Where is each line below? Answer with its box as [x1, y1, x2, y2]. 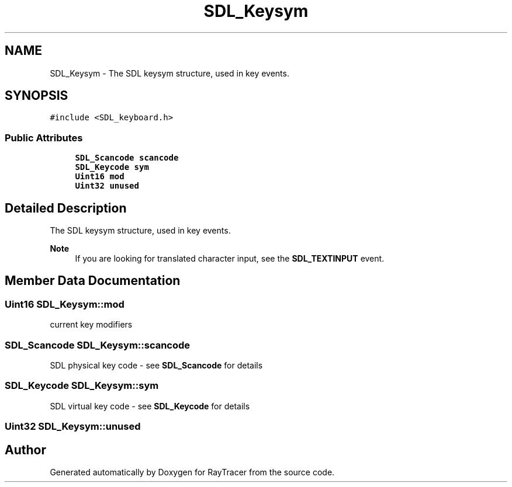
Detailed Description [5, 200, 127, 215]
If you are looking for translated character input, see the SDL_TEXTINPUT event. [75, 253, 385, 264]
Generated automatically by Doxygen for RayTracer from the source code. [50, 467, 335, 477]
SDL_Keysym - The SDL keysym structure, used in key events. [50, 68, 289, 78]
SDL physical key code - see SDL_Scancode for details [50, 360, 263, 370]
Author [5, 442, 46, 457]
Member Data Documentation [5, 273, 181, 288]
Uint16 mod [75, 172, 124, 182]
